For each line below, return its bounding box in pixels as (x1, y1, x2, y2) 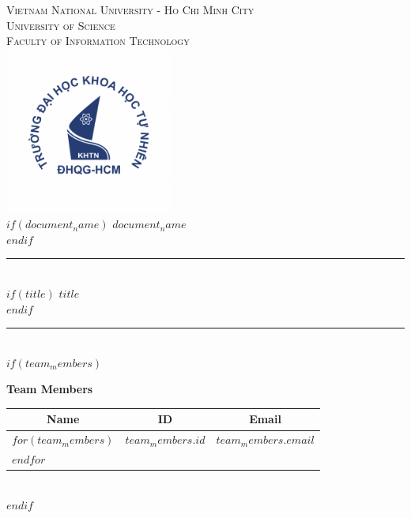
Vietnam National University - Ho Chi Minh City (6, 2, 255, 17)
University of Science (6, 17, 115, 33)
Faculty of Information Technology (6, 32, 190, 49)
